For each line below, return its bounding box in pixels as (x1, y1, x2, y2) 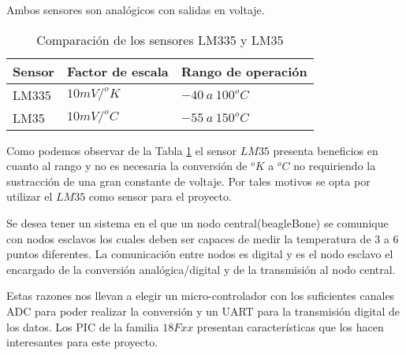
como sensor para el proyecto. (88, 188, 232, 205)
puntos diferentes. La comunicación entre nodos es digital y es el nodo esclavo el (6, 246, 393, 262)
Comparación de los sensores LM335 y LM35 (36, 30, 284, 49)
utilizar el (6, 188, 53, 205)
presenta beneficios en (273, 142, 378, 158)
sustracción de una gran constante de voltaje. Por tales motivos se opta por (6, 172, 371, 189)
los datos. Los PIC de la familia (6, 318, 159, 335)
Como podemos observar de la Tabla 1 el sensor (6, 142, 237, 158)
